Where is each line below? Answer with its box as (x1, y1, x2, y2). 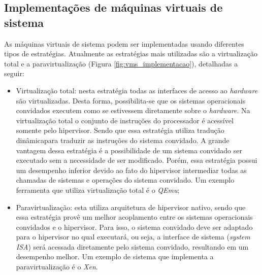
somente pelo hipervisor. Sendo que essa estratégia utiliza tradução (16, 125, 224, 135)
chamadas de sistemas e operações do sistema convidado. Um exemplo (16, 175, 235, 185)
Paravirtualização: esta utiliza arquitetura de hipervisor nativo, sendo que (16, 201, 246, 212)
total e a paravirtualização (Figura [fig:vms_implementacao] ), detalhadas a (4, 58, 238, 68)
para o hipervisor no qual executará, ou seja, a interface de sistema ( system (16, 231, 250, 242)
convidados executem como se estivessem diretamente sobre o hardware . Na (16, 105, 250, 116)
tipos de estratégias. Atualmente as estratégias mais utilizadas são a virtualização (4, 48, 257, 59)
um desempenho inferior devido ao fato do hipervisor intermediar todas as (16, 164, 247, 175)
